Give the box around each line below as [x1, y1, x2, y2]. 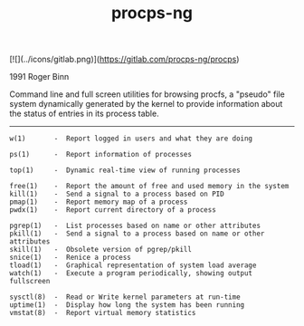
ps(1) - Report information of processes [9, 150, 193, 159]
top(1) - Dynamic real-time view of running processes [9, 166, 242, 175]
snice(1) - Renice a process [9, 253, 131, 263]
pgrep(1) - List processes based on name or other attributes [9, 221, 261, 231]
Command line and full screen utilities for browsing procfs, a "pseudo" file [9, 89, 285, 100]
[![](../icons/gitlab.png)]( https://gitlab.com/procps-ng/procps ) [9, 53, 240, 65]
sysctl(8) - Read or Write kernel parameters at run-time [9, 292, 242, 302]
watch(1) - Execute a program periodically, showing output [9, 269, 253, 278]
